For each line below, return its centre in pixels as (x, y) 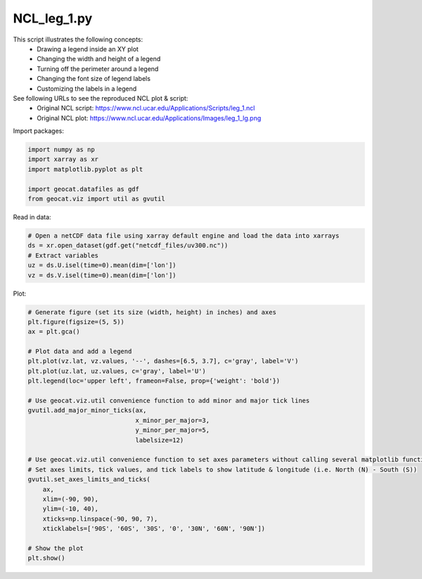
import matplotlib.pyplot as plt (85, 169)
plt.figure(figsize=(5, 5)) (76, 322)
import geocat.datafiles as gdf (84, 189)
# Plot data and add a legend (80, 351)
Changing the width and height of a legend (99, 59)
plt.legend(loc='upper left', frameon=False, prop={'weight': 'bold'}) (154, 381)
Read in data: (32, 217)
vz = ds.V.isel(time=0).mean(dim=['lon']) (102, 275)
